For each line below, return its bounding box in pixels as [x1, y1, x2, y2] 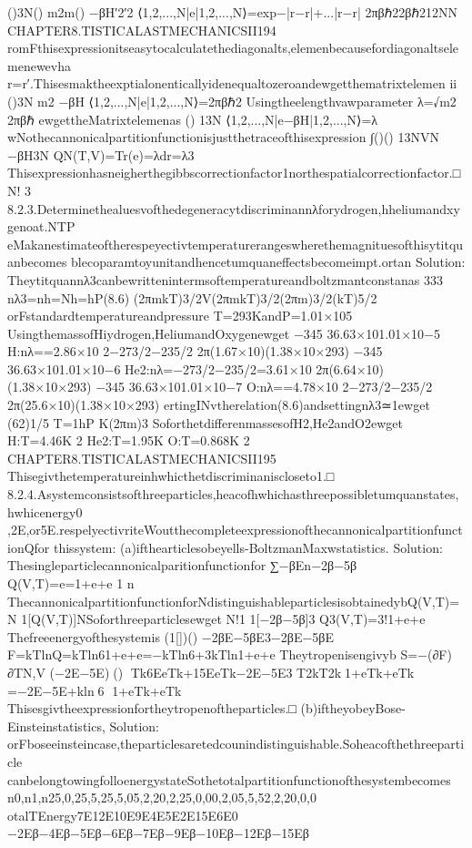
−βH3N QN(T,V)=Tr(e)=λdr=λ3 [7, 145, 195, 164]
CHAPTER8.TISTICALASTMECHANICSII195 [7, 448, 276, 467]
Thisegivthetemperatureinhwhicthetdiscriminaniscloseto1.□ [7, 466, 335, 485]
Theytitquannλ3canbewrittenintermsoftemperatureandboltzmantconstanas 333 [7, 270, 443, 289]
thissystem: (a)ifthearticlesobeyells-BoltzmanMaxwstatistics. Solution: [54, 537, 443, 557]
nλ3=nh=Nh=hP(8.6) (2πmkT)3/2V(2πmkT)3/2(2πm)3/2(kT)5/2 [7, 288, 377, 307]
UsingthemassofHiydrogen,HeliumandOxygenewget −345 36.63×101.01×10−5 [7, 323, 440, 342]
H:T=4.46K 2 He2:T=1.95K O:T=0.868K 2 [7, 431, 250, 450]
